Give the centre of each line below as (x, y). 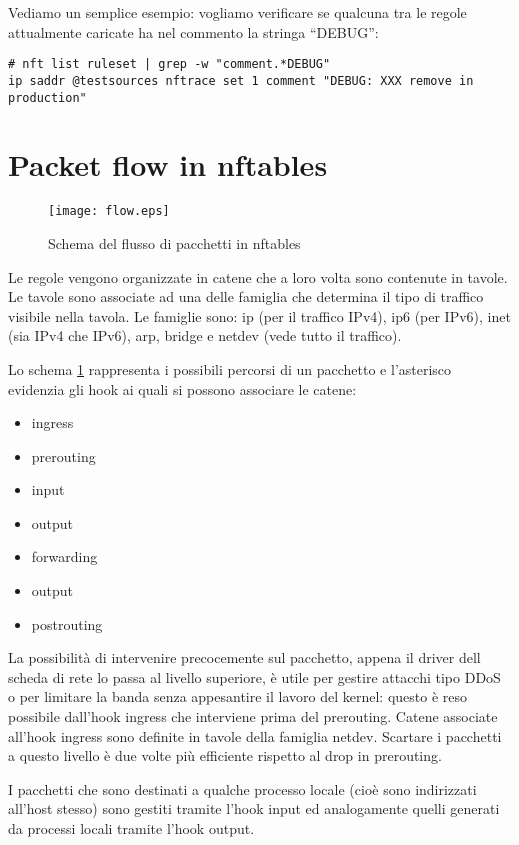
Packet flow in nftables (168, 164)
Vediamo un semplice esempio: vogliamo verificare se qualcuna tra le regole (237, 12)
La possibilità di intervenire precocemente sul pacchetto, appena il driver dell (244, 657)
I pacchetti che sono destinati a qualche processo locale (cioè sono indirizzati (242, 788)
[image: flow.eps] (109, 211)
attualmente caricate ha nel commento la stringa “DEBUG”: (193, 31)
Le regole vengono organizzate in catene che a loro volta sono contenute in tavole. (258, 276)
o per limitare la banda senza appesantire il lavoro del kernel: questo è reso (238, 696)
